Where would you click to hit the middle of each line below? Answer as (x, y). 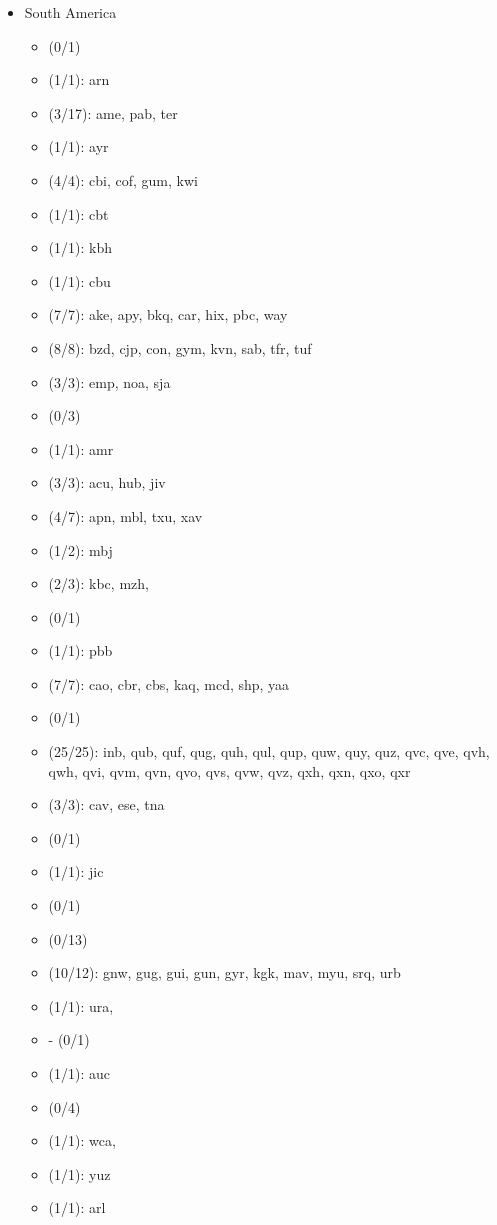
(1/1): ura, (81, 1005)
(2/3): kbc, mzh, (98, 583)
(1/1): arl (77, 1207)
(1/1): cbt (78, 213)
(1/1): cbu (79, 280)
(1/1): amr (81, 448)
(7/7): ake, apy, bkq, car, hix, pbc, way (168, 314)
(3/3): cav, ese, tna (106, 804)
